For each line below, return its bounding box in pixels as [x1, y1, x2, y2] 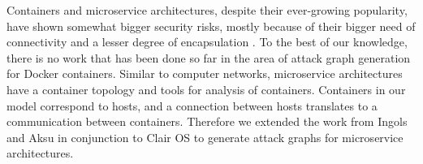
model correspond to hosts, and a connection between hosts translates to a [6, 97, 378, 114]
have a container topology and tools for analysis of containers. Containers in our [6, 80, 406, 97]
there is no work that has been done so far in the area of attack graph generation [6, 49, 411, 66]
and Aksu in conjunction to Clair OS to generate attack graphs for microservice [6, 128, 404, 145]
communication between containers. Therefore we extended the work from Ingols [6, 113, 408, 130]
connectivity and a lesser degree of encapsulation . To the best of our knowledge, [6, 33, 408, 50]
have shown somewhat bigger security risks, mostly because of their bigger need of [6, 17, 416, 34]
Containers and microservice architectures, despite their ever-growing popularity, [6, 2, 408, 18]
